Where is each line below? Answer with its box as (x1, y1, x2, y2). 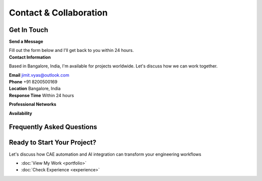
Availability (9, 110, 33, 116)
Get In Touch (9, 26, 49, 34)
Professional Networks (9, 101, 57, 107)
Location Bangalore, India (9, 85, 61, 92)
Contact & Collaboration (9, 7, 108, 18)
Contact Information (9, 54, 51, 60)
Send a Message (9, 39, 44, 45)
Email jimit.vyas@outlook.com (9, 72, 70, 78)
